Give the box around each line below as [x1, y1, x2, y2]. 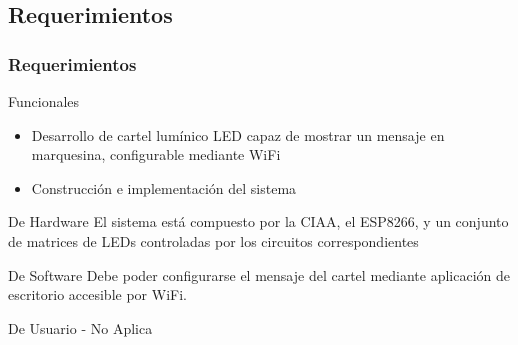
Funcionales [8, 91, 80, 111]
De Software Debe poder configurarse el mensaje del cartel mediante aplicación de [8, 264, 510, 285]
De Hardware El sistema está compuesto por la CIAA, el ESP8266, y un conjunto [8, 211, 509, 232]
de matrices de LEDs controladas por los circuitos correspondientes [8, 230, 419, 251]
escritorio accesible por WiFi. [8, 284, 187, 305]
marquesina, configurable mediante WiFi [31, 144, 281, 165]
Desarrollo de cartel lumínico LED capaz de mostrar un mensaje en [31, 124, 445, 145]
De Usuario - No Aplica [8, 317, 153, 338]
